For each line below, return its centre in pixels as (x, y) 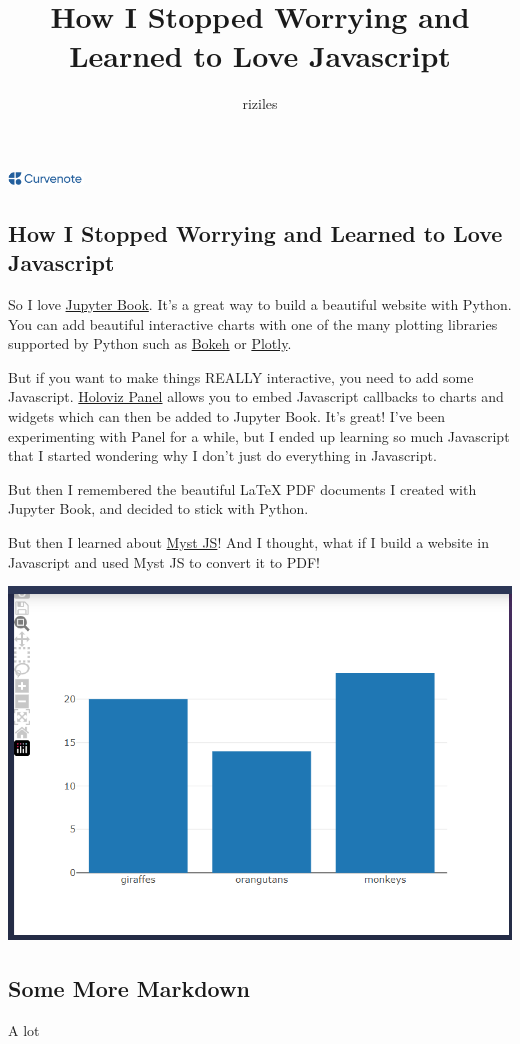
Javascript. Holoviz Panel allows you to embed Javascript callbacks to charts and (256, 396)
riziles (260, 103)
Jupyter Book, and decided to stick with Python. (158, 508)
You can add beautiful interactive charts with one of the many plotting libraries (253, 323)
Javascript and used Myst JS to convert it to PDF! (164, 561)
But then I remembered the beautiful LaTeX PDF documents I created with (242, 488)
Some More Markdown (129, 987)
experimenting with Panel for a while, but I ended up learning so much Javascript (259, 435)
